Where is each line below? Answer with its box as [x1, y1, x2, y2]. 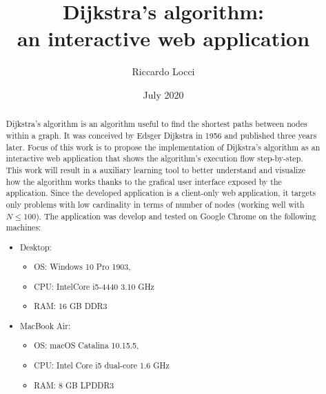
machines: [6, 221, 41, 233]
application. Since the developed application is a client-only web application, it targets [6, 187, 316, 199]
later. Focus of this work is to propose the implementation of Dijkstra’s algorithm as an [6, 141, 320, 152]
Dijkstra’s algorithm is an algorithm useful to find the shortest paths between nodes [6, 118, 307, 130]
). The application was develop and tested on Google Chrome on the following [36, 210, 316, 221]
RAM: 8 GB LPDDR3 [34, 379, 114, 391]
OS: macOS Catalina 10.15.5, [34, 339, 139, 351]
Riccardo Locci [132, 64, 195, 79]
